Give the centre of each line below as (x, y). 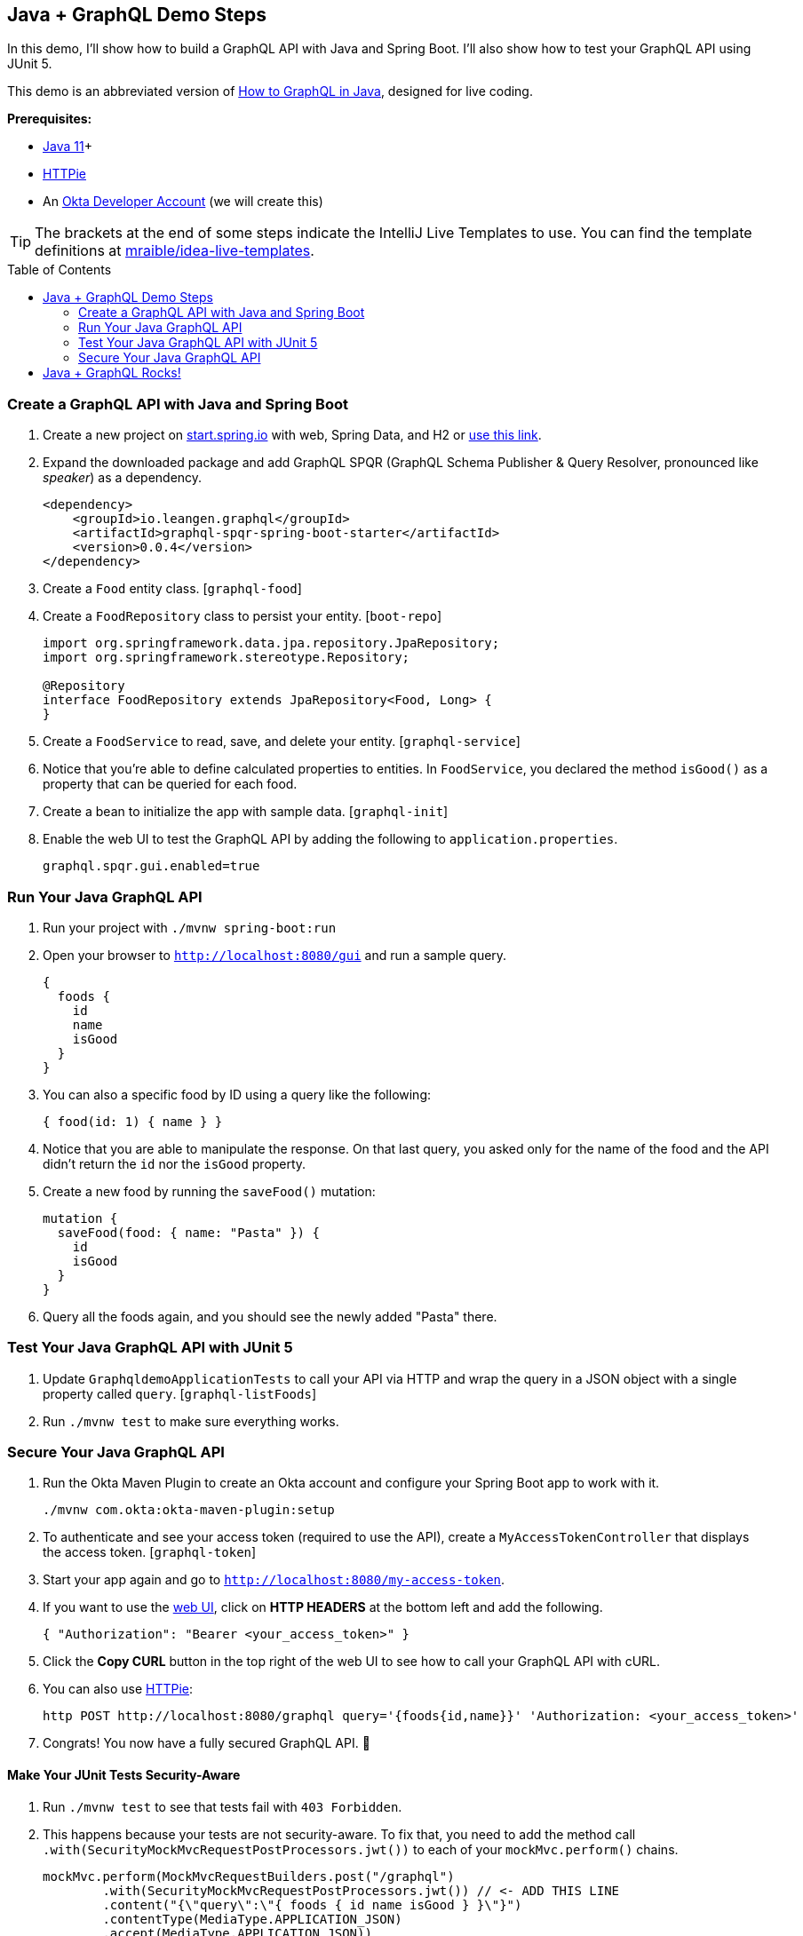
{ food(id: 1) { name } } (133, 1121)
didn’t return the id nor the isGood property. (175, 1163)
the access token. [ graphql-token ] (150, 1552)
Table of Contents (60, 270)
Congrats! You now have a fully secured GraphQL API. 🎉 (207, 1743)
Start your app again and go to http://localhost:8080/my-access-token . (274, 1580)
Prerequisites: (50, 119)
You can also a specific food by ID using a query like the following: (237, 1094)
